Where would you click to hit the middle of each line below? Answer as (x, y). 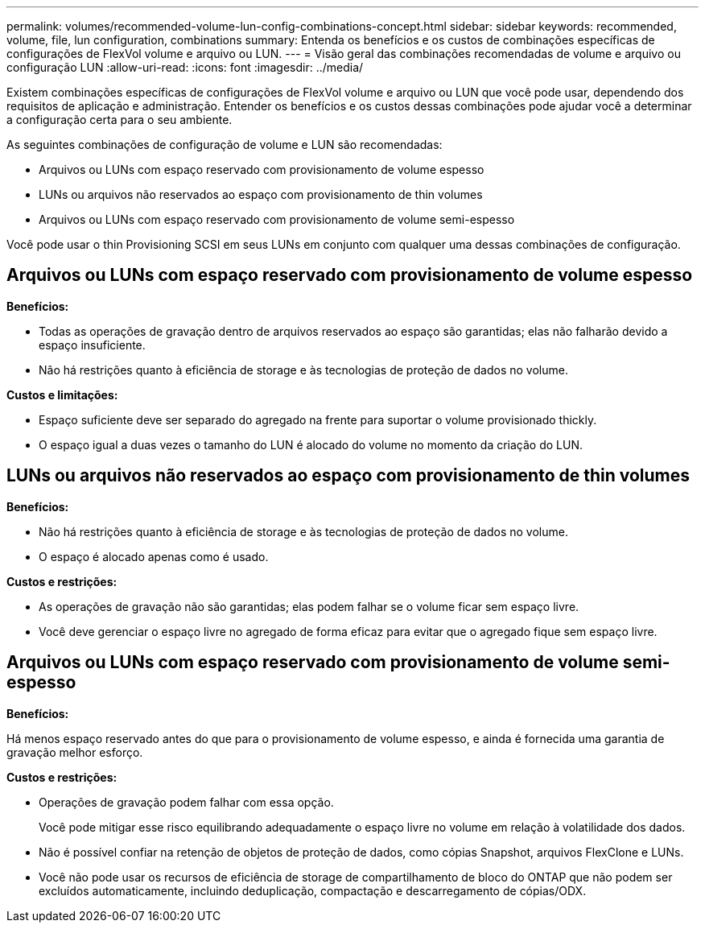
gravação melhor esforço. (75, 752)
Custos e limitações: (62, 394)
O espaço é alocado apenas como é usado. (154, 556)
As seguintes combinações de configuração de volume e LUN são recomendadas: (225, 145)
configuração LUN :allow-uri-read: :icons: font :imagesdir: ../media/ (185, 67)
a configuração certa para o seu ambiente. (120, 120)
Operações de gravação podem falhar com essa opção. (186, 802)
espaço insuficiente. (92, 345)
